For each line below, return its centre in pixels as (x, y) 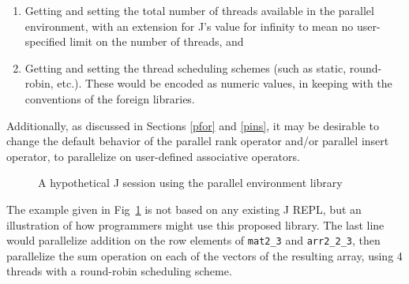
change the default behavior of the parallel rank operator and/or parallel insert (198, 141)
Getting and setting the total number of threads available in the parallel (199, 10)
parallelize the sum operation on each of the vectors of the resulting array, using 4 (204, 255)
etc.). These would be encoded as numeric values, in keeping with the (225, 83)
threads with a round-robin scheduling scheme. (119, 271)
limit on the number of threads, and (157, 41)
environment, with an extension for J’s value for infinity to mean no (189, 26)
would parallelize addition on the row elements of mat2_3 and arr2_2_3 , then (193, 240)
